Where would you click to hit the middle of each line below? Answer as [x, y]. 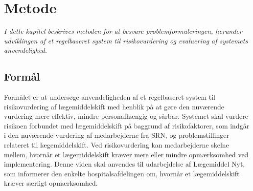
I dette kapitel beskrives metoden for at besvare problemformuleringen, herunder [123, 31]
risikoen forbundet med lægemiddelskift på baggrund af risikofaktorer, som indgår [127, 125]
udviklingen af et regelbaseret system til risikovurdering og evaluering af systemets [126, 40]
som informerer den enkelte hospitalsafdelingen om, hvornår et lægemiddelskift [122, 173]
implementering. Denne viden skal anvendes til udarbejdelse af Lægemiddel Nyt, [125, 164]
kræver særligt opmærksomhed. [51, 183]
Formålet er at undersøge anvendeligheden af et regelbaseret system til [110, 97]
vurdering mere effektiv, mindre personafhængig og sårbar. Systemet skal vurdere [126, 116]
